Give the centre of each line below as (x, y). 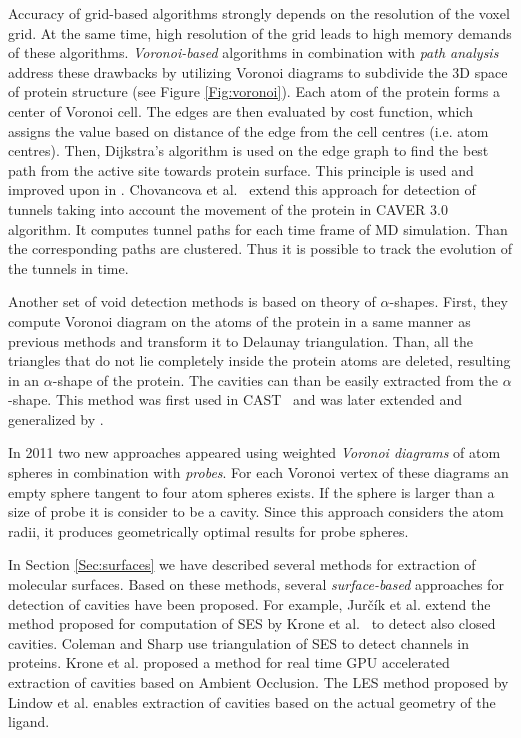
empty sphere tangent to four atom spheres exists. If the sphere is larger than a (251, 491)
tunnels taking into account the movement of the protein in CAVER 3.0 (228, 208)
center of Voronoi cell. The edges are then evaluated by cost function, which (240, 110)
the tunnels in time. (68, 267)
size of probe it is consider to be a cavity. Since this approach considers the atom (256, 511)
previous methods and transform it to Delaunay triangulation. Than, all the (240, 340)
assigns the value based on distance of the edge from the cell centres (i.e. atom (248, 130)
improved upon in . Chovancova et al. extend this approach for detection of (242, 189)
